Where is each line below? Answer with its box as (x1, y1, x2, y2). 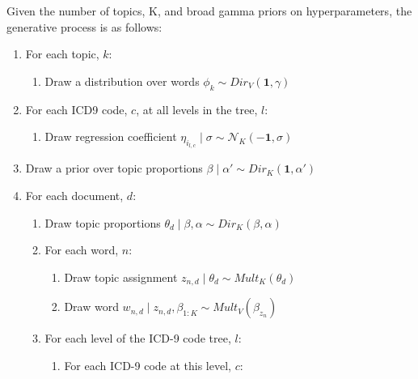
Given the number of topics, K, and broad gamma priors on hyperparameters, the (6, 2, 412, 19)
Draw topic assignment (64, 268, 178, 285)
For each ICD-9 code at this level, (64, 356, 231, 373)
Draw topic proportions (44, 214, 161, 231)
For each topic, (25, 45, 99, 62)
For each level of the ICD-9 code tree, (44, 330, 231, 347)
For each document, (25, 186, 124, 203)
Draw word (64, 298, 119, 315)
